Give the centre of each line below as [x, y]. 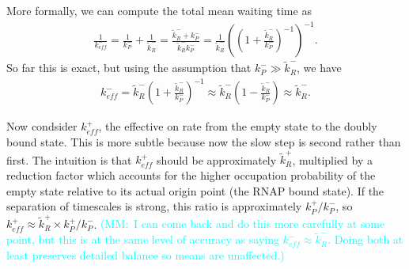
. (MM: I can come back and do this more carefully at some [239, 224]
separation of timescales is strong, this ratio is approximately [154, 206]
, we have [319, 68]
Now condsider [42, 126]
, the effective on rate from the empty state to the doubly [238, 126]
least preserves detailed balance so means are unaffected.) [146, 254]
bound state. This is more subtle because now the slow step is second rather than [204, 142]
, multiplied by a [333, 159]
